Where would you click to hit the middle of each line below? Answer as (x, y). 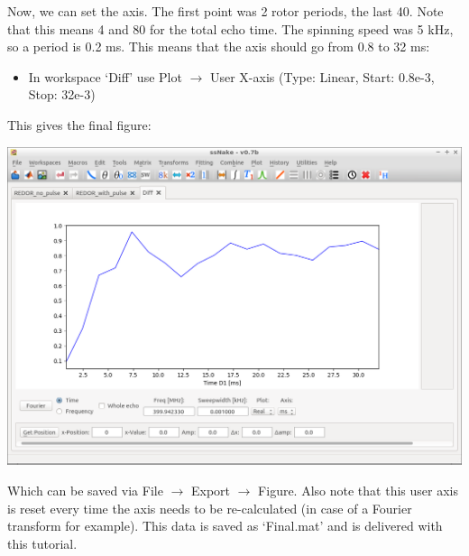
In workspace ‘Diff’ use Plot (105, 76)
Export (211, 491)
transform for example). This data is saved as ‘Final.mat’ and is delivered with (225, 526)
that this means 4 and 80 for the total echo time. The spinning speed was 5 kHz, (230, 28)
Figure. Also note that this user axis (358, 491)
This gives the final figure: (79, 124)
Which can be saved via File (85, 491)
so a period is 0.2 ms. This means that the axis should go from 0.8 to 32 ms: (219, 46)
